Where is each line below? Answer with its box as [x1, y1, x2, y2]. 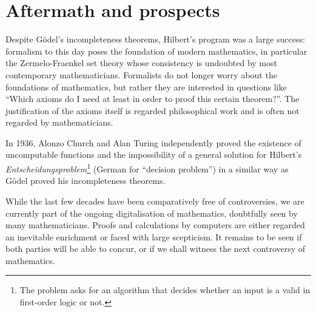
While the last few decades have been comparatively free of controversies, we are [5, 194, 304, 207]
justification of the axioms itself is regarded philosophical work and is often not [5, 104, 300, 117]
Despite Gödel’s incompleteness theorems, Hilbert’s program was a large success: [5, 33, 305, 46]
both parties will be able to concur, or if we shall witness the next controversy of [5, 242, 306, 255]
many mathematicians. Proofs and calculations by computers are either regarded [5, 219, 305, 231]
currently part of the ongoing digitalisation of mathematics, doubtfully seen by [5, 206, 298, 219]
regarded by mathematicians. [5, 116, 113, 129]
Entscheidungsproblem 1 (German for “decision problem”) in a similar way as [5, 161, 289, 175]
